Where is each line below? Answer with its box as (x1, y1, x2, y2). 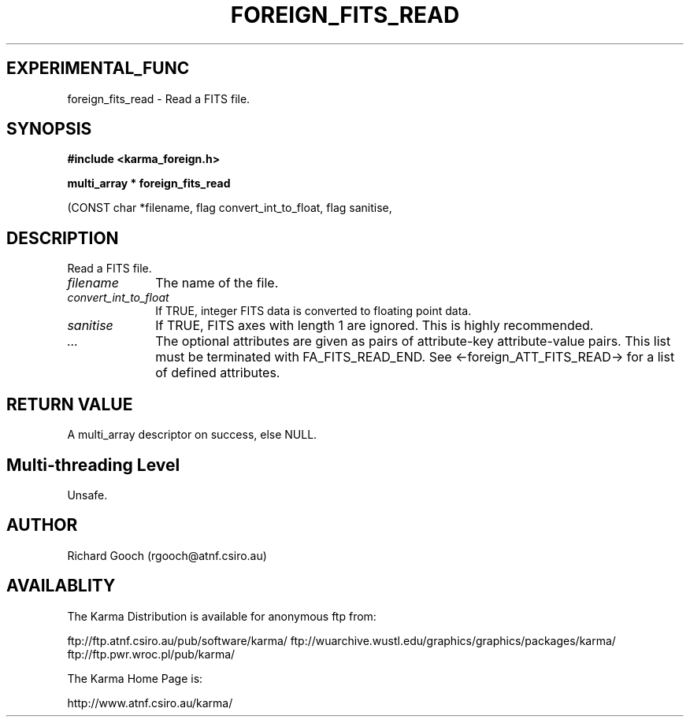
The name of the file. (155, 275, 279, 291)
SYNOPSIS (6, 119, 92, 139)
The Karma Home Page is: (67, 671, 203, 685)
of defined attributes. (155, 365, 280, 381)
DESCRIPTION (6, 228, 119, 248)
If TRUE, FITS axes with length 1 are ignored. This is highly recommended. (155, 317, 594, 334)
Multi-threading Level (6, 454, 180, 475)
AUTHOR (6, 515, 78, 536)
